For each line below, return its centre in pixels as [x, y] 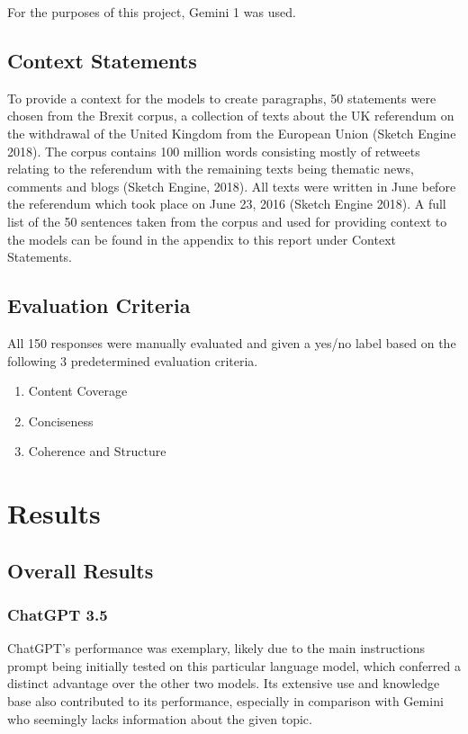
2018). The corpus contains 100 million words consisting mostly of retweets [214, 151]
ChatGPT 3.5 [58, 614]
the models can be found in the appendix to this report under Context [202, 239]
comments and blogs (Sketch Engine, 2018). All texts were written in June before [232, 186]
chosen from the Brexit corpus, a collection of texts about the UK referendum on [231, 116]
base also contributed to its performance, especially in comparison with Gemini [225, 701]
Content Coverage [78, 391]
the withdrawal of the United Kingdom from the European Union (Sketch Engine [232, 133]
